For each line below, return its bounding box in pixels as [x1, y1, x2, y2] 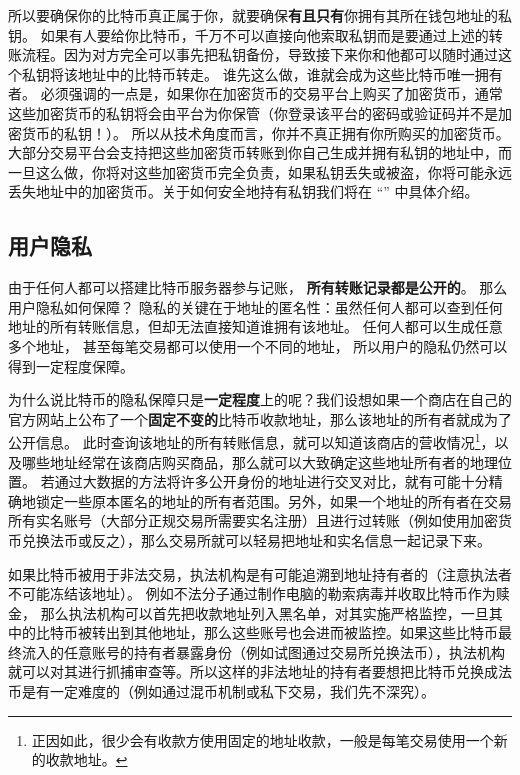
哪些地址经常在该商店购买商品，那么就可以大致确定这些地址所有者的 [21, 451, 470, 472]
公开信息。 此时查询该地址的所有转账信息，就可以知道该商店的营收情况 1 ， [8, 429, 495, 452]
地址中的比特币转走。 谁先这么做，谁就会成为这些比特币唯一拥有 [77, 63, 503, 84]
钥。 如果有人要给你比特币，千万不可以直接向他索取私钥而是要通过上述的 [8, 24, 489, 45]
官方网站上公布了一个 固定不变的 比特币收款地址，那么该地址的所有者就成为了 [8, 408, 512, 429]
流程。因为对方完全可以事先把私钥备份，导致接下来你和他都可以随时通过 [21, 44, 498, 65]
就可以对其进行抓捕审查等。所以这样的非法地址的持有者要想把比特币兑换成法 [8, 661, 512, 682]
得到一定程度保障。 [8, 355, 134, 376]
